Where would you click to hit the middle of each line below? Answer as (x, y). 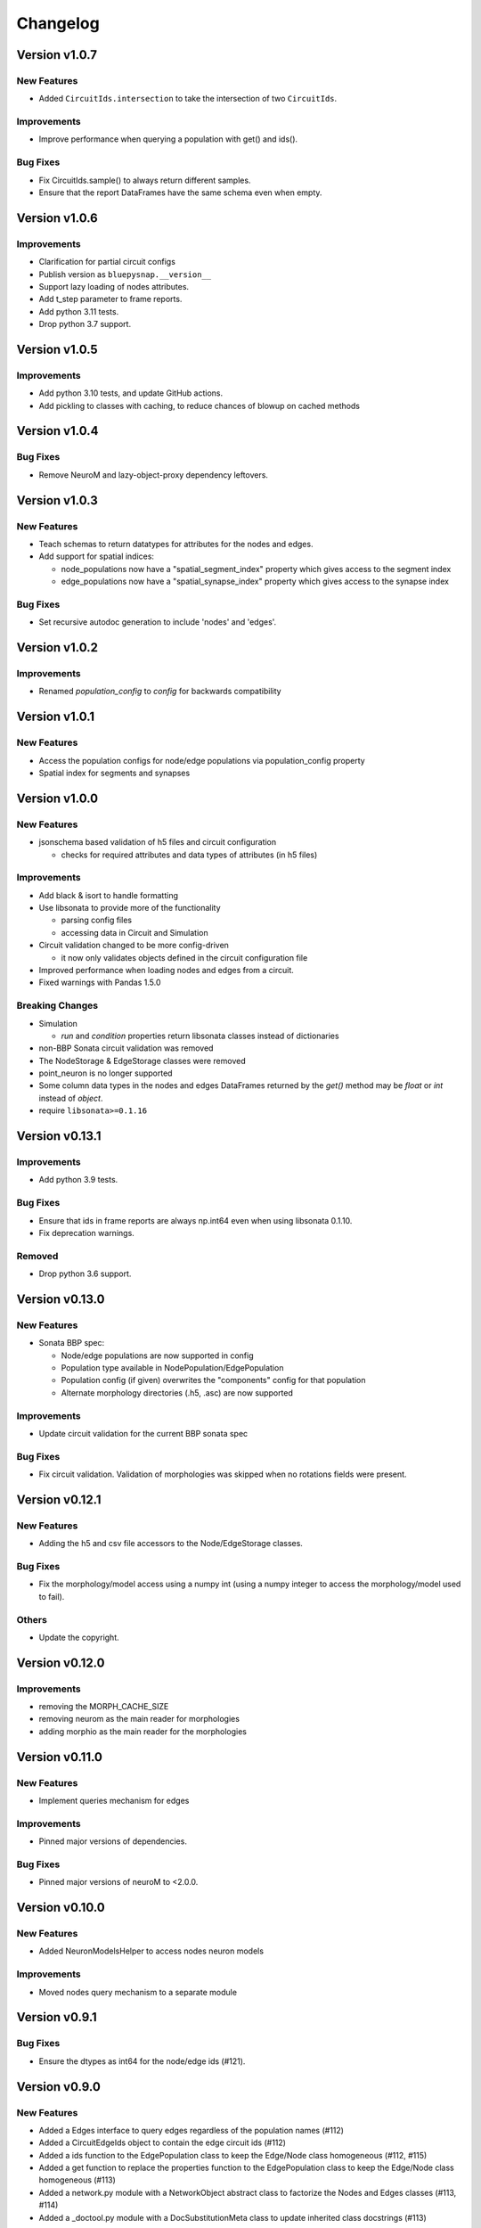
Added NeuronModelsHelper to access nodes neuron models (151, 1951)
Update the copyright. (79, 1637)
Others (32, 1619)
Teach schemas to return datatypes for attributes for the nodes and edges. (176, 544)
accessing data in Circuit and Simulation (135, 932)
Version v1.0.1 (56, 717)
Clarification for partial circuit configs (107, 262)
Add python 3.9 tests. (78, 1180)
